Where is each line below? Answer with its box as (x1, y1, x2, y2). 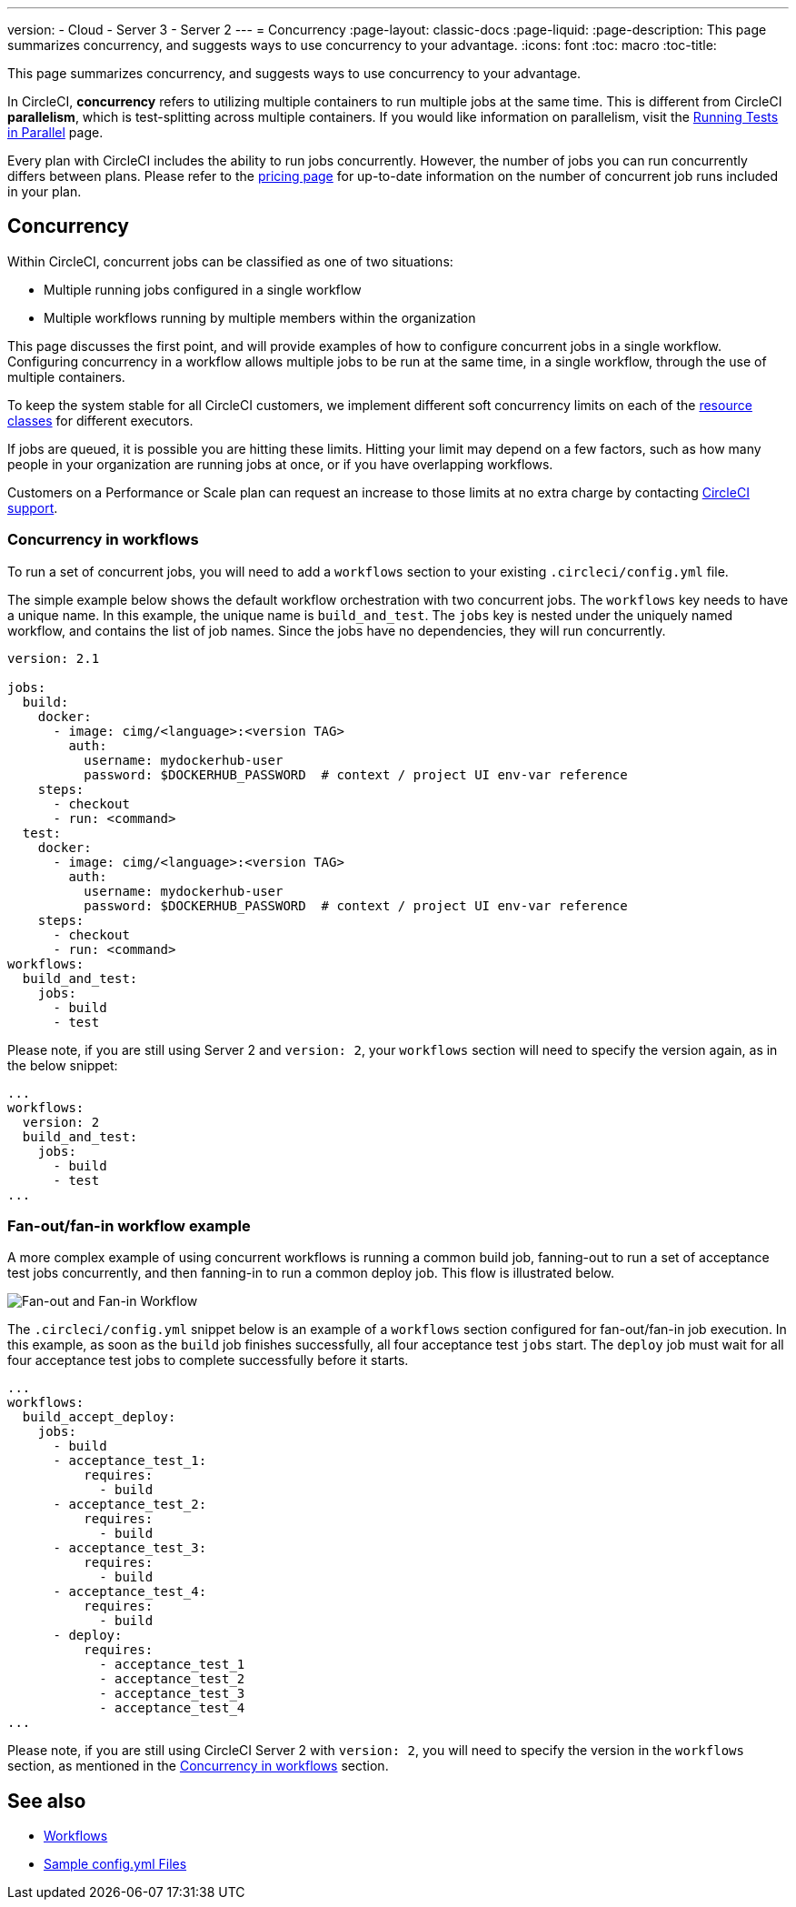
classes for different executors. (7, 412, 194, 428)
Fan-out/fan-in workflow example (7, 1216, 251, 1235)
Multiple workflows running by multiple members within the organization (44, 309, 476, 326)
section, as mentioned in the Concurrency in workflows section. (7, 1758, 389, 1774)
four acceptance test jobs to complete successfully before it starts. (7, 1352, 409, 1369)
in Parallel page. (7, 125, 104, 140)
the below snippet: (7, 1057, 118, 1073)
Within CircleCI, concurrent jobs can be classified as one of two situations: (7, 253, 453, 269)
